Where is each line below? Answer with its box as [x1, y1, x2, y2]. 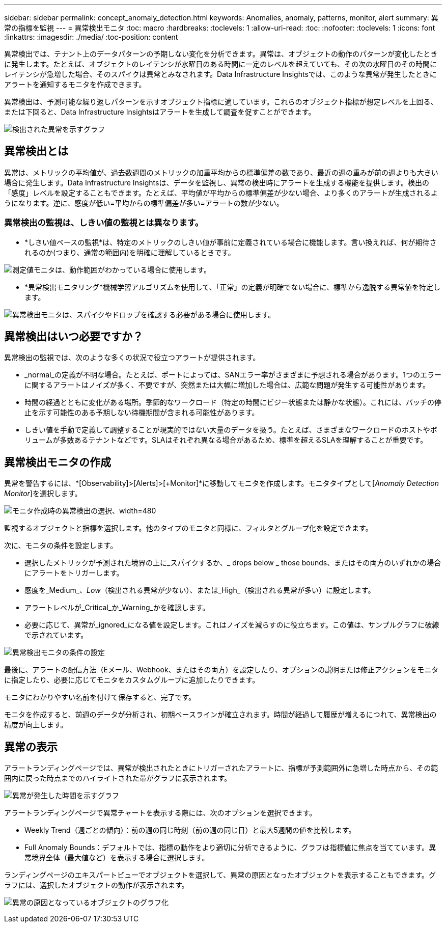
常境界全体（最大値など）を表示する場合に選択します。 [24, 853, 209, 862]
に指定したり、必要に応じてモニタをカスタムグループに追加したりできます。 [4, 675, 260, 685]
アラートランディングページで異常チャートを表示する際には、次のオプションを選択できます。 [4, 808, 317, 817]
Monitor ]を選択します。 [4, 489, 82, 498]
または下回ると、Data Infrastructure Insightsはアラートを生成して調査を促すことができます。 [4, 107, 316, 116]
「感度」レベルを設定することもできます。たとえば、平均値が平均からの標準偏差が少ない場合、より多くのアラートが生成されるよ [4, 188, 438, 197]
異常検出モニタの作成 [4, 455, 111, 469]
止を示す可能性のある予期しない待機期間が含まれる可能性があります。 [24, 408, 259, 417]
